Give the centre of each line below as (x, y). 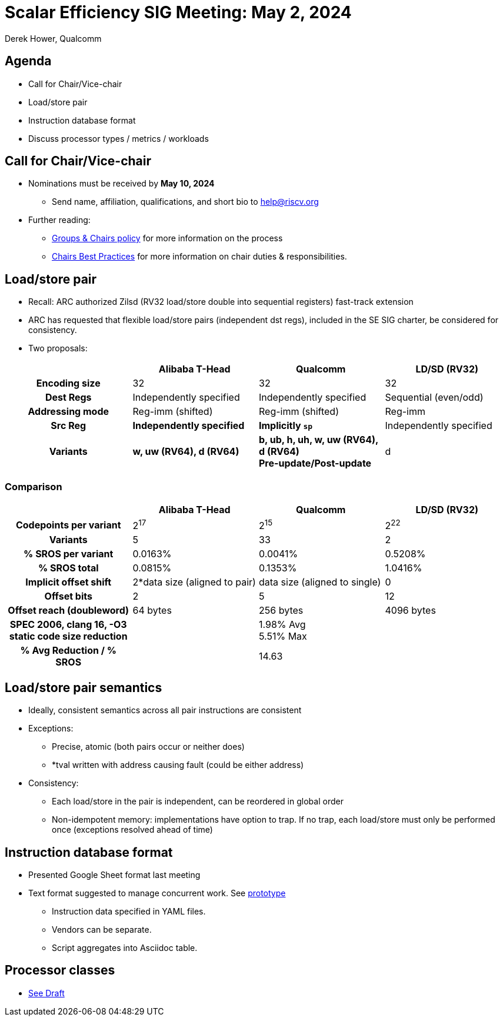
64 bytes (152, 611)
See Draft (46, 993)
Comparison (34, 486)
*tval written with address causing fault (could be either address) (178, 765)
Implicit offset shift (69, 582)
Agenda (28, 61)
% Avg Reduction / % (68, 651)
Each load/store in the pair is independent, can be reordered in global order (198, 801)
